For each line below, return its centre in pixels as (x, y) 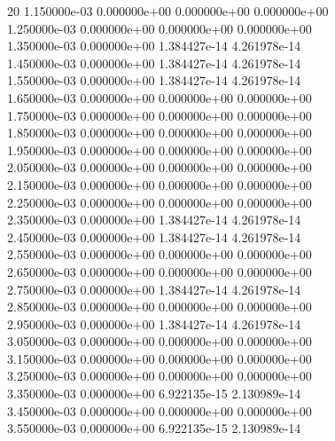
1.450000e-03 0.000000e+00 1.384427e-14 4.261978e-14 (154, 63)
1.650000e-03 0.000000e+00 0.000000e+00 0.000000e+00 (160, 97)
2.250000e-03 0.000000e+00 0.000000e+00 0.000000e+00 (160, 202)
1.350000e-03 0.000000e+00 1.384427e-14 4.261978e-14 (154, 46)
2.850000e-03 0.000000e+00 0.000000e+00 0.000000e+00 (160, 307)
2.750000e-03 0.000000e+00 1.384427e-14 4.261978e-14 (154, 289)
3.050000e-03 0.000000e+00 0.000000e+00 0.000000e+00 (160, 341)
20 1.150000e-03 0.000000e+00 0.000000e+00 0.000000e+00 (168, 11)
